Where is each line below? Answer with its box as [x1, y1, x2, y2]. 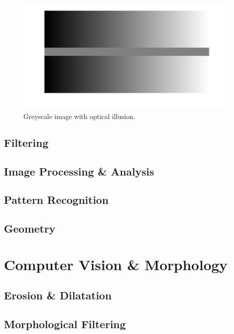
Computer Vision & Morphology [4, 254, 228, 274]
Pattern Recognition [4, 192, 109, 207]
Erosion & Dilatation [4, 288, 112, 303]
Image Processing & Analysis [4, 163, 154, 178]
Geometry [4, 221, 56, 236]
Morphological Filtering [4, 316, 126, 332]
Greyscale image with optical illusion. [23, 111, 136, 121]
